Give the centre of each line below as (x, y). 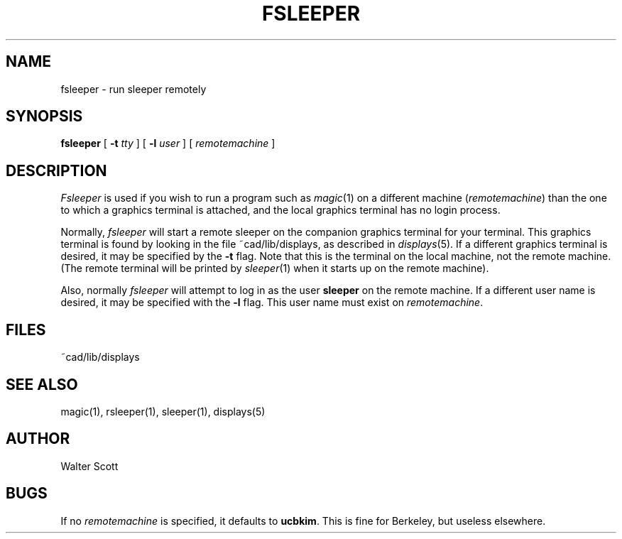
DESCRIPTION (56, 170)
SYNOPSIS (44, 116)
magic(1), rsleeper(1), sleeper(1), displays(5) (163, 411)
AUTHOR (38, 439)
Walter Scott (89, 466)
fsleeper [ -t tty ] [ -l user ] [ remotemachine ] (168, 143)
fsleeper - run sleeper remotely (133, 89)
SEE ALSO (42, 384)
